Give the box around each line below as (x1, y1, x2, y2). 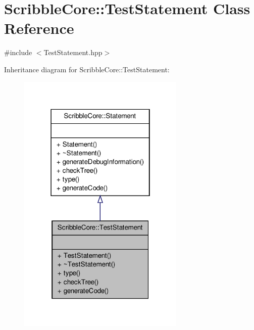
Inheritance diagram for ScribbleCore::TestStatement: (4, 64, 170, 74)
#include (4, 47, 32, 58)
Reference (4, 18, 74, 38)
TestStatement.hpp (43, 47, 103, 58)
